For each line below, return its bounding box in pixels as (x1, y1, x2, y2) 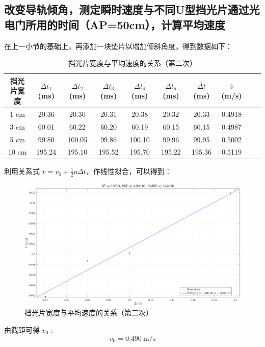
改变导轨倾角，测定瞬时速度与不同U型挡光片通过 (4, 2, 249, 17)
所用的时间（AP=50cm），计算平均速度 (25, 16, 226, 32)
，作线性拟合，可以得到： (86, 166, 172, 177)
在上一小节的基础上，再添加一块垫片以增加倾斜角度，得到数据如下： (4, 40, 232, 51)
